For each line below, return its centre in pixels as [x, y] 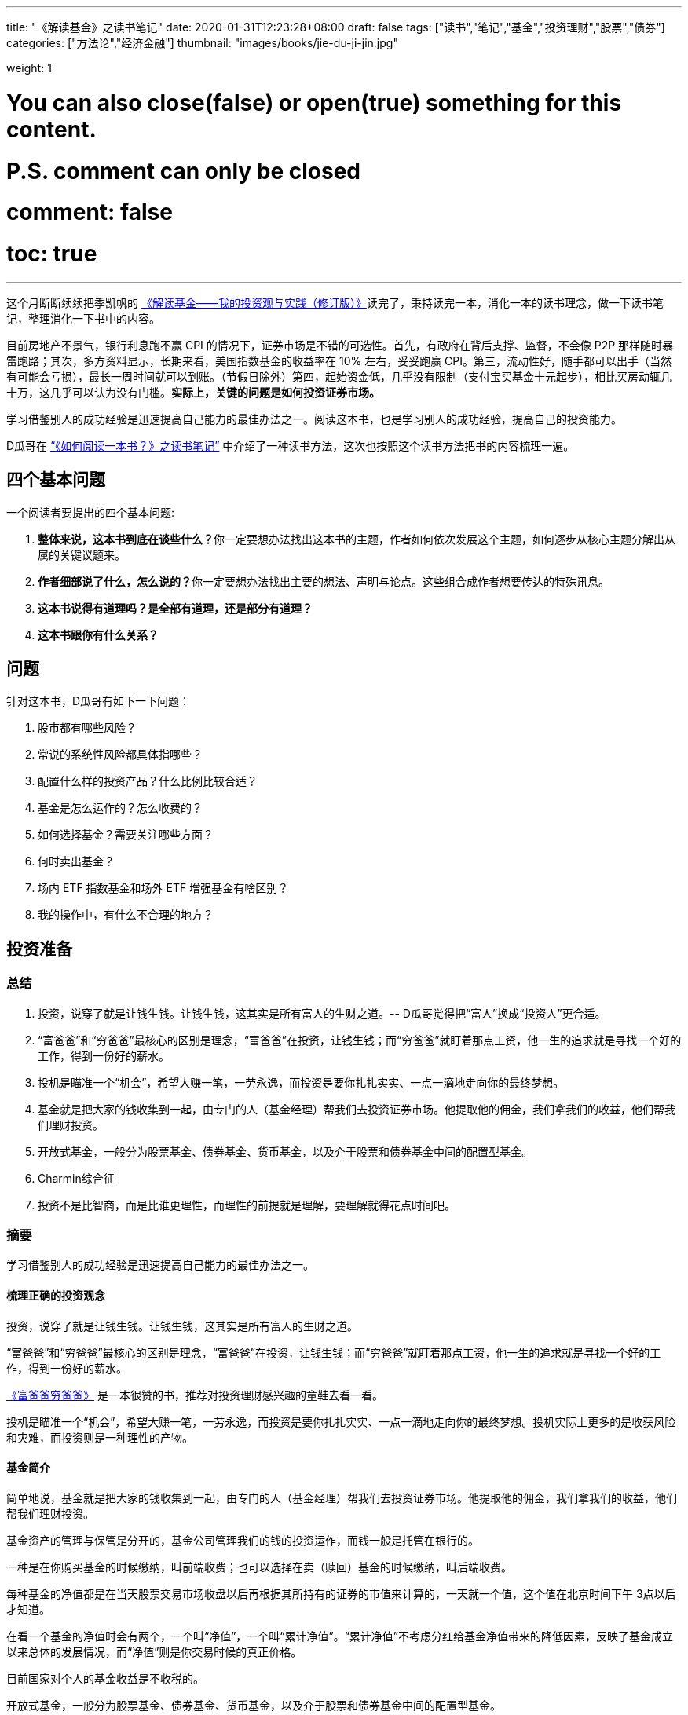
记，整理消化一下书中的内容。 [83, 318]
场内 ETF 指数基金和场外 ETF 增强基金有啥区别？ [163, 888]
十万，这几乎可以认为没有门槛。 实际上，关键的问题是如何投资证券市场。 [193, 392]
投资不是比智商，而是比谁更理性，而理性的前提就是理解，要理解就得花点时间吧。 [247, 1205]
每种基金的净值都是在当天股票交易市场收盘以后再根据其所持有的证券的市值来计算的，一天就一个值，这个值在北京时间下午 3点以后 [341, 1593]
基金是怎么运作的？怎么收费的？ [120, 808]
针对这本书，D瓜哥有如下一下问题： [99, 701]
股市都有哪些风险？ [87, 728]
